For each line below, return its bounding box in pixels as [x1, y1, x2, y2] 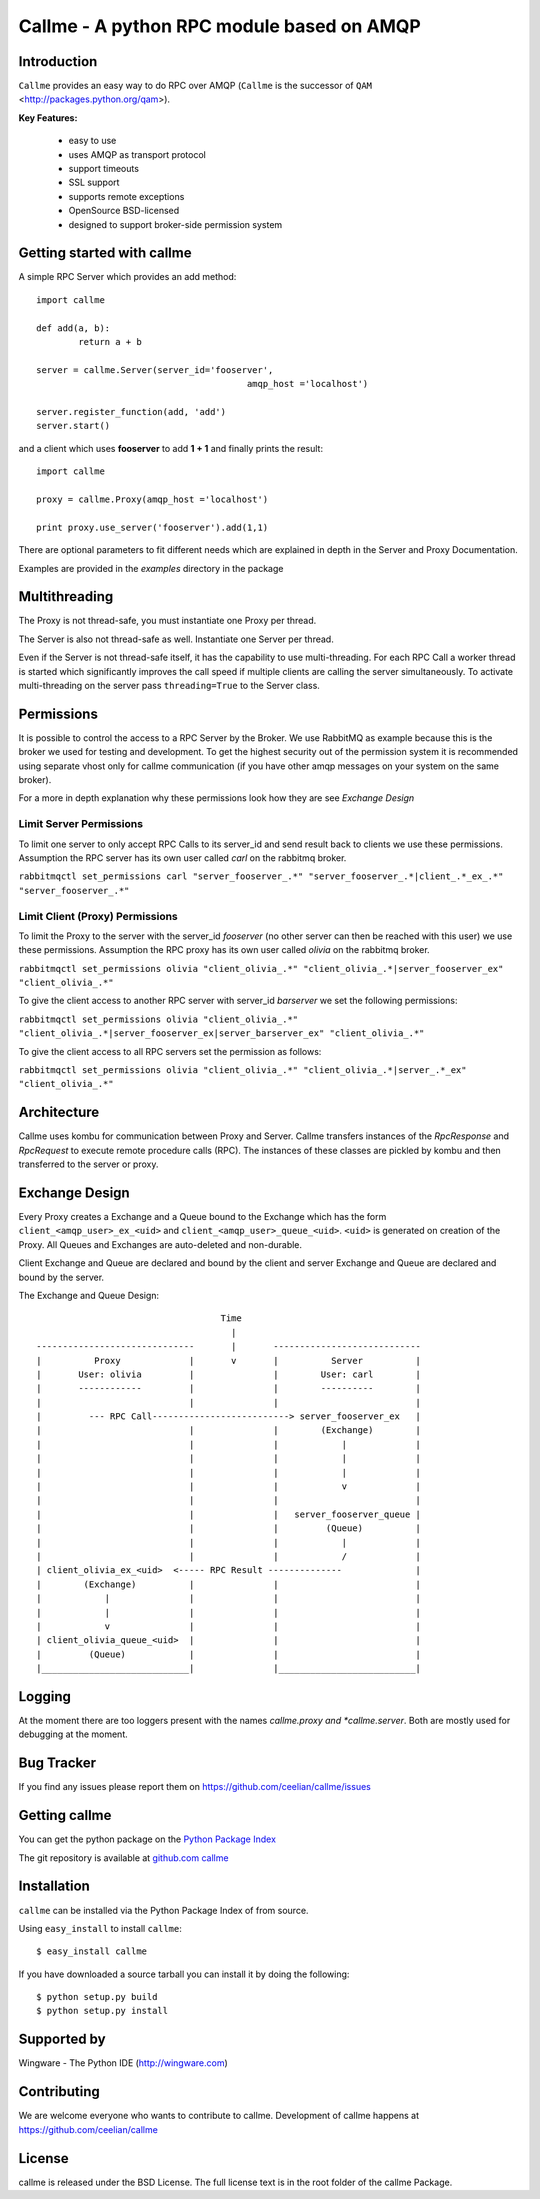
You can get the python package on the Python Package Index [18, 1833, 277, 1845]
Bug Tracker [18, 1755, 97, 1772]
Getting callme [18, 1807, 112, 1824]
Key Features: [18, 111, 78, 124]
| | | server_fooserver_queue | [36, 1508, 422, 1520]
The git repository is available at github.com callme [18, 1851, 229, 1864]
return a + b [78, 336, 142, 348]
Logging [18, 1688, 72, 1705]
